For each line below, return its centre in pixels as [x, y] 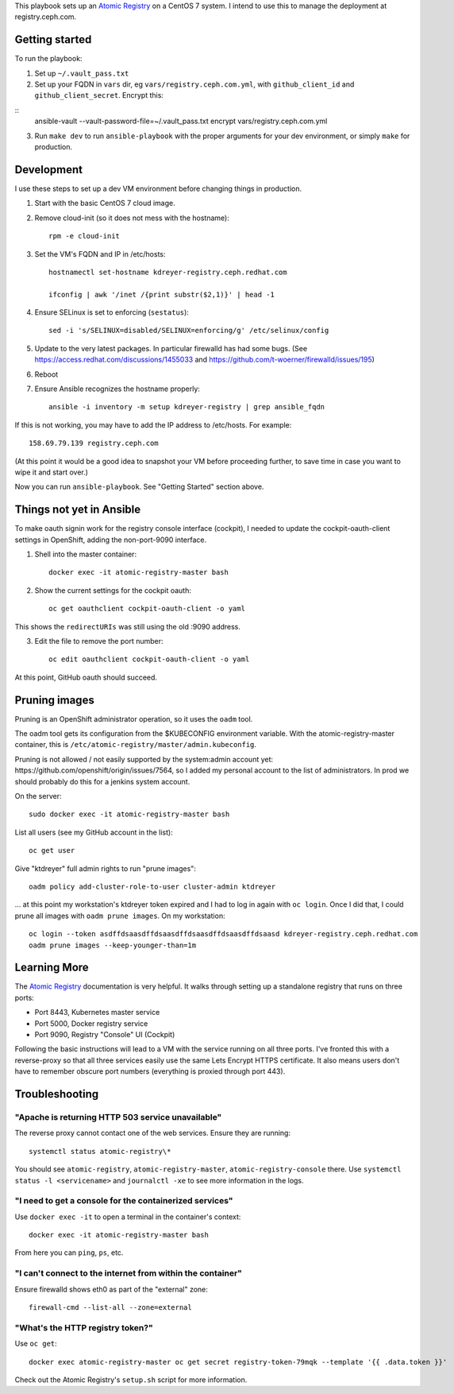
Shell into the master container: [86, 554]
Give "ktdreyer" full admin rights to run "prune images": [105, 868]
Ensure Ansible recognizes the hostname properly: [117, 389]
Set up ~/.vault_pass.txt [82, 73]
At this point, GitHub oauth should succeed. [86, 677]
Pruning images [54, 700]
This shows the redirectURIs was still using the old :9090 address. [128, 626]
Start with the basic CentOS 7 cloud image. [105, 203]
